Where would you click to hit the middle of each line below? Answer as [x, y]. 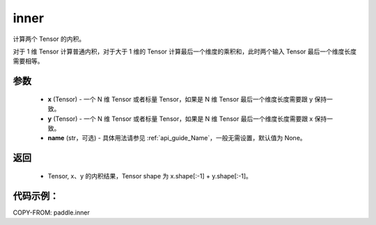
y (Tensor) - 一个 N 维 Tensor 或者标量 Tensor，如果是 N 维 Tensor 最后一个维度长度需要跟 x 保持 [187, 119]
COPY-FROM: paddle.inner [51, 212]
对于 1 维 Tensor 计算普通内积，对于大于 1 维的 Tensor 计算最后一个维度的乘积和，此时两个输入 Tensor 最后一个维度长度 [185, 51]
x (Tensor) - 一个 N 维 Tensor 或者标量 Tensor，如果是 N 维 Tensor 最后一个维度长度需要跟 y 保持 [187, 99]
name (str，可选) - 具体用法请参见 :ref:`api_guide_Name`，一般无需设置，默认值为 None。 [177, 138]
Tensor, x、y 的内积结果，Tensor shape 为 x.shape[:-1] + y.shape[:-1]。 [150, 176]
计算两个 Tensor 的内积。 [49, 39]
